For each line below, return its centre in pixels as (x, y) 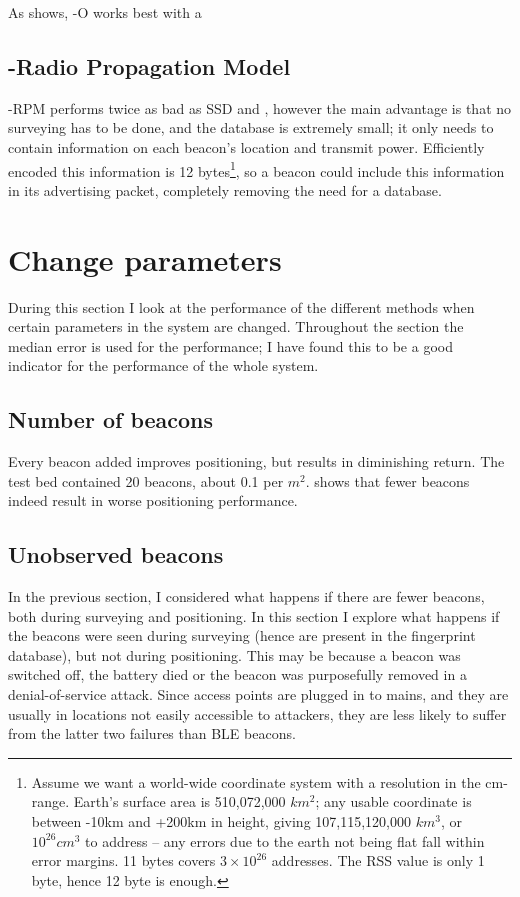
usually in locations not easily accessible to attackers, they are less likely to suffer (257, 713)
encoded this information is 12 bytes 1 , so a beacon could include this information (256, 169)
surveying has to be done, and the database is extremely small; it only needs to (251, 127)
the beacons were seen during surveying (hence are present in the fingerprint (242, 635)
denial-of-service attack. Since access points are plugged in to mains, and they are (258, 694)
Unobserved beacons (116, 554)
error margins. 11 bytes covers (123, 860)
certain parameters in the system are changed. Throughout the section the (236, 326)
